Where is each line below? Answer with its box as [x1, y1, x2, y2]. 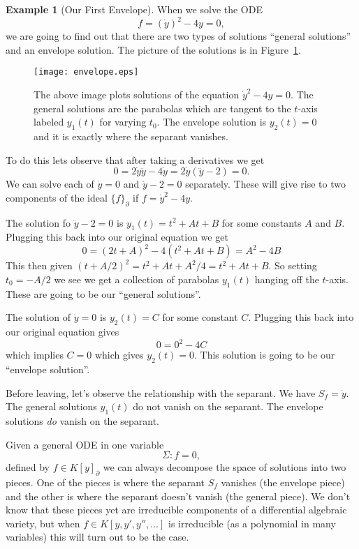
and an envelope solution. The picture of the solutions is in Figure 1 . [6, 42, 301, 57]
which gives [94, 347, 144, 362]
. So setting [268, 258, 317, 273]
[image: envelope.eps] [34, 67, 139, 77]
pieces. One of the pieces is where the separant [6, 475, 205, 490]
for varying [99, 114, 147, 129]
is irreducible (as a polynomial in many [168, 516, 336, 530]
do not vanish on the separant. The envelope [133, 399, 323, 414]
